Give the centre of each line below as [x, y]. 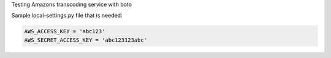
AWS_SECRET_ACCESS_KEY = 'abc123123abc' [86, 40]
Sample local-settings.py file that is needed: [67, 16]
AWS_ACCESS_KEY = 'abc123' [65, 31]
